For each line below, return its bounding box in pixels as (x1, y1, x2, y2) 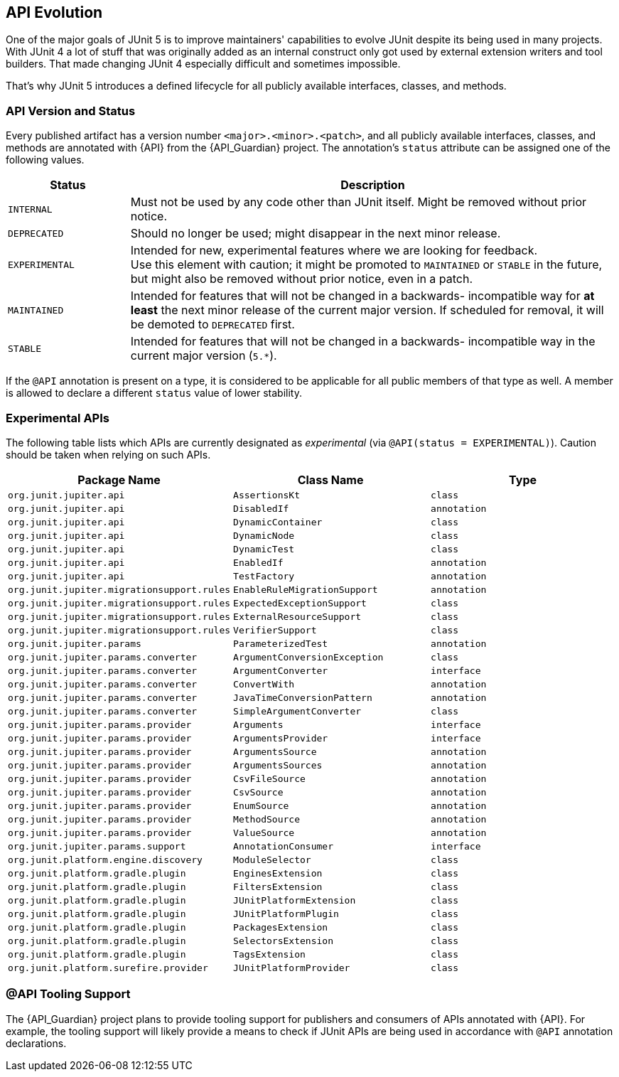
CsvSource (233, 786, 284, 798)
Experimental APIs (6, 410, 109, 425)
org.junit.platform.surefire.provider (8, 962, 208, 973)
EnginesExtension (233, 867, 323, 879)
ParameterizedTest (233, 638, 328, 649)
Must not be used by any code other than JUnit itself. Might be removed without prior (130, 195, 587, 210)
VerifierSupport (233, 624, 317, 636)
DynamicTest (233, 543, 295, 554)
